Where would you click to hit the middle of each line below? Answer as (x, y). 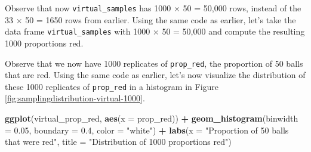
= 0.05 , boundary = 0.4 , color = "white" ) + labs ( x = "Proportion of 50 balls (147, 130)
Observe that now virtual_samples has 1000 (88, 8)
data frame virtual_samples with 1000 (78, 31)
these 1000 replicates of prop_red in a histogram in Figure (112, 86)
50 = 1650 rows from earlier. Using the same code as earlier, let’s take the (161, 19)
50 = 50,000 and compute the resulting (233, 31)
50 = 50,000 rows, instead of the (242, 8)
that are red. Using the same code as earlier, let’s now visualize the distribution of (155, 75)
